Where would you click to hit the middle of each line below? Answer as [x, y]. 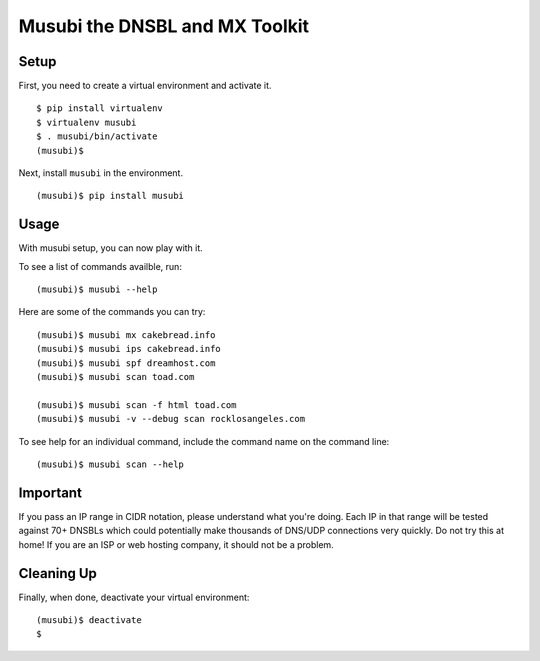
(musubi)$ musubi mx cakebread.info [126, 334]
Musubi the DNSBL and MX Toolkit [164, 26]
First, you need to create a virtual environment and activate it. [145, 86]
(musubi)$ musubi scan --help [110, 464]
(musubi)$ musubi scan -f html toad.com [136, 404]
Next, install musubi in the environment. [101, 173]
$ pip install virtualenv [100, 108]
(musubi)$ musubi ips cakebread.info [129, 349]
